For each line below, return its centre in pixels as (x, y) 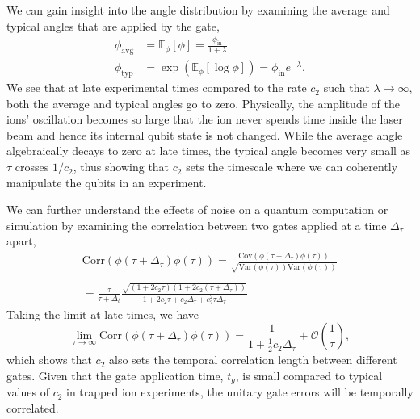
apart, (21, 241)
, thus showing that (121, 167)
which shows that (49, 360)
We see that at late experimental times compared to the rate (157, 88)
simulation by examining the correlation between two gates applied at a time (197, 225)
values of (28, 392)
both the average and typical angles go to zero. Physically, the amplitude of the (203, 103)
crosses (32, 167)
